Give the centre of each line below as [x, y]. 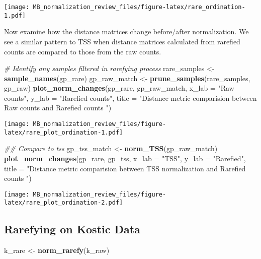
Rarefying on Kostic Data [72, 229]
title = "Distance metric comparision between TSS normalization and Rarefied [125, 168]
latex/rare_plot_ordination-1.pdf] [64, 132]
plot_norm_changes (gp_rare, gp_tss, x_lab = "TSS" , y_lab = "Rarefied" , [125, 158]
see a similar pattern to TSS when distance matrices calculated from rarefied [122, 41]
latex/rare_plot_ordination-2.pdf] [64, 203]
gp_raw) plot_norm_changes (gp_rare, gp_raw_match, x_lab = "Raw [119, 88]
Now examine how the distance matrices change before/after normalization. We [126, 31]
